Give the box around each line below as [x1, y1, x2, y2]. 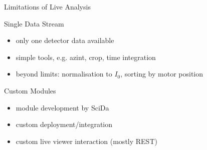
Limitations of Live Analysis [4, 1, 91, 11]
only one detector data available [16, 35, 114, 45]
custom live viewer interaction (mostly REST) [16, 135, 157, 146]
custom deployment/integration [16, 119, 113, 129]
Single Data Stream [4, 18, 64, 28]
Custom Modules [4, 85, 56, 95]
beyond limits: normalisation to [16, 68, 112, 79]
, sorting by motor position [120, 68, 203, 79]
